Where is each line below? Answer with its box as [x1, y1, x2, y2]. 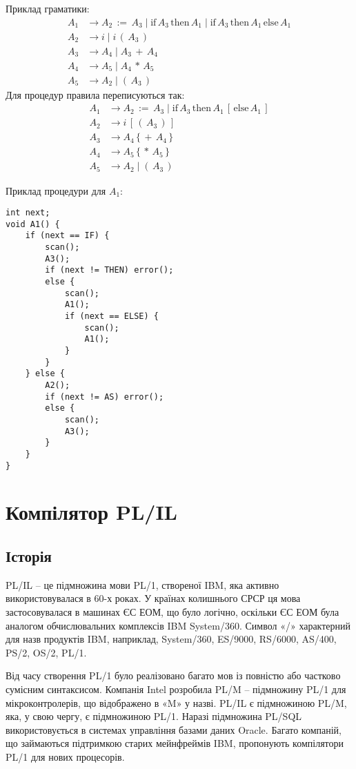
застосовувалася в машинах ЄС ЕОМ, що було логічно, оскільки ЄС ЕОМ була [6, 604, 339, 619]
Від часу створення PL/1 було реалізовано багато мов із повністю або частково [6, 668, 341, 683]
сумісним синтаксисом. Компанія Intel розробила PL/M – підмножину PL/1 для [6, 681, 346, 696]
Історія [6, 545, 52, 566]
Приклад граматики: [6, 1, 90, 15]
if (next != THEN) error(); [45, 265, 174, 275]
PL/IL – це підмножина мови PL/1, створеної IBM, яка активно [6, 577, 279, 592]
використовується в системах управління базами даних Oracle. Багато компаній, [6, 722, 342, 737]
